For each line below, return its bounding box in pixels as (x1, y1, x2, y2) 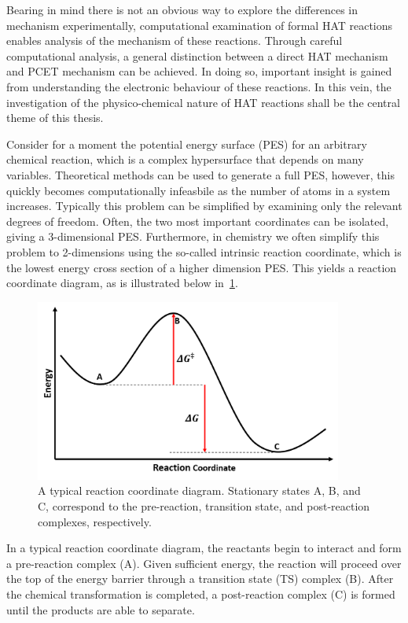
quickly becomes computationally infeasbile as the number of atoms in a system (6, 182, 391, 198)
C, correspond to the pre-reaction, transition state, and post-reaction (38, 498, 370, 514)
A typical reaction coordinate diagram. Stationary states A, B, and (38, 482, 361, 499)
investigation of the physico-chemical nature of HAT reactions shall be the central (6, 94, 400, 110)
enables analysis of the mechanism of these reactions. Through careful (6, 32, 343, 49)
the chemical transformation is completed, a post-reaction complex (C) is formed (6, 586, 395, 603)
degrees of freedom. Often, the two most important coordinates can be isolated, (6, 212, 389, 229)
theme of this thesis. (6, 109, 104, 126)
